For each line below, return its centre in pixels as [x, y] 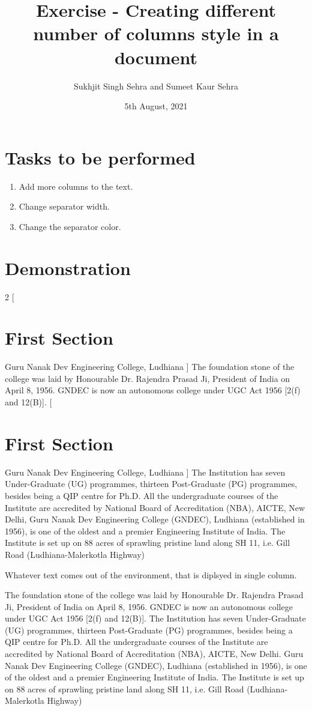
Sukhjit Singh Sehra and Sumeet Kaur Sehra [156, 86]
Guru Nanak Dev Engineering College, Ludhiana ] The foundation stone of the [150, 367]
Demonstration [68, 268]
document [156, 57]
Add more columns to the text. [76, 186]
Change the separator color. [70, 226]
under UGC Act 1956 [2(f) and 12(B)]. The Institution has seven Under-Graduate [155, 618]
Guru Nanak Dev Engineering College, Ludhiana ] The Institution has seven [145, 472]
